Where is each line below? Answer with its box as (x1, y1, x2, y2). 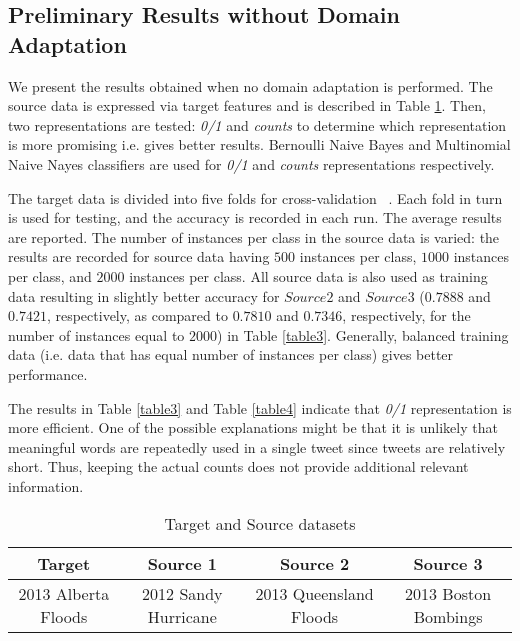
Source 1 (147, 552, 217, 576)
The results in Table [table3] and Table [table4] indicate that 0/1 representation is (8, 397, 512, 418)
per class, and (8, 265, 92, 286)
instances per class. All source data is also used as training (129, 265, 488, 286)
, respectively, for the (342, 305, 471, 326)
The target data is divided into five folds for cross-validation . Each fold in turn (8, 187, 503, 208)
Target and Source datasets (164, 512, 356, 536)
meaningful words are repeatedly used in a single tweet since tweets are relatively (8, 436, 506, 457)
